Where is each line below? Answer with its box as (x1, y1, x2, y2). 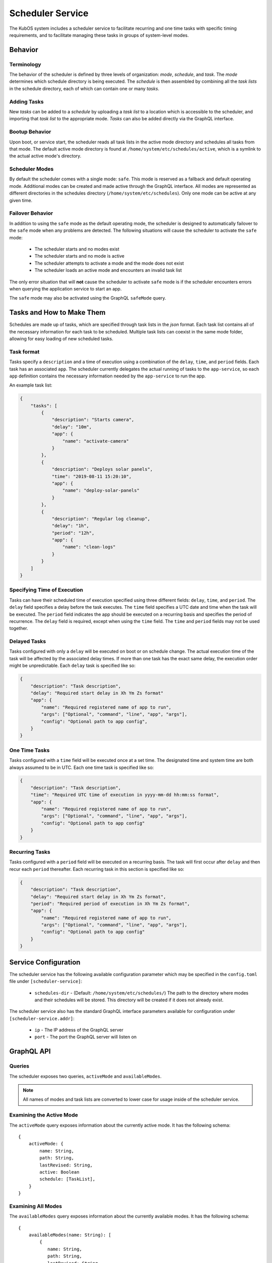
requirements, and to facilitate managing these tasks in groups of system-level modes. (9, 32, 189, 38)
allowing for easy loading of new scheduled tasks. (9, 335, 113, 342)
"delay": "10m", (51, 424, 92, 429)
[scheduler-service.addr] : (9, 1015, 75, 1022)
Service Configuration (9, 958, 81, 966)
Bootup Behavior (9, 128, 51, 135)
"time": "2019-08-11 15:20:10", (51, 473, 132, 479)
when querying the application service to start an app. (9, 285, 122, 292)
